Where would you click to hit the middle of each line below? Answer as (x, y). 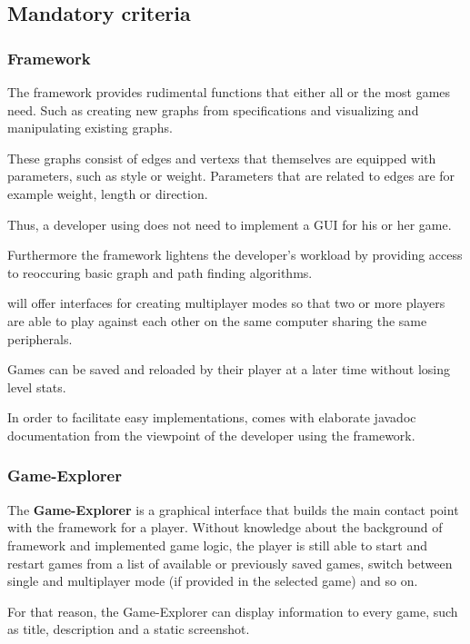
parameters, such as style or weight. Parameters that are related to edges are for (231, 176)
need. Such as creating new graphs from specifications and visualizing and (213, 109)
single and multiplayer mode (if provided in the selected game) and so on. (213, 581)
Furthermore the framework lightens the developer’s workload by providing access (235, 255)
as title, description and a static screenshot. (129, 629)
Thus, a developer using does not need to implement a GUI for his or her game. (230, 224)
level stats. (37, 386)
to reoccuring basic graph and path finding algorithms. (160, 272)
